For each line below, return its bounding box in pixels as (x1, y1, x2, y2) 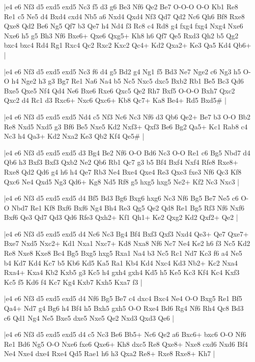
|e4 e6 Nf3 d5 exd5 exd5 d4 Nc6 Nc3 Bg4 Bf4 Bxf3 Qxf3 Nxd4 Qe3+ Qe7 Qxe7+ (4, 228, 249, 239)
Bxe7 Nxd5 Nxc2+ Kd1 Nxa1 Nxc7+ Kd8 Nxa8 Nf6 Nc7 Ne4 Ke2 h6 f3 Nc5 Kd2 (4, 238, 251, 248)
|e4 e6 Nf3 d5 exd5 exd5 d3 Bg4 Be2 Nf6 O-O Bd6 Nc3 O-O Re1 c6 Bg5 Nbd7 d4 (4, 147, 251, 157)
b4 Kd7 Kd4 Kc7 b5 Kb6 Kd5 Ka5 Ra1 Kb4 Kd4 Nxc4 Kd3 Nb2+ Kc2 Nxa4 (4, 257, 238, 268)
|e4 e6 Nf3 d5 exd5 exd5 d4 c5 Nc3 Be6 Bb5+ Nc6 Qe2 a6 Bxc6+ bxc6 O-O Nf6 (4, 329, 246, 339)
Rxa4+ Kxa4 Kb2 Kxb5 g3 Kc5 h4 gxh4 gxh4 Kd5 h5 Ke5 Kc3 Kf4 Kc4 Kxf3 (4, 267, 240, 277)
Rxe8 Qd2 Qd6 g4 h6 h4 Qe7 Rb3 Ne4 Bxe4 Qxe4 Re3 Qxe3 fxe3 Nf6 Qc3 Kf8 (4, 166, 242, 177)
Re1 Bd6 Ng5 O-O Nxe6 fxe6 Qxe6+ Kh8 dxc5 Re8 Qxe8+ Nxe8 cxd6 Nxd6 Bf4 (4, 338, 248, 349)
